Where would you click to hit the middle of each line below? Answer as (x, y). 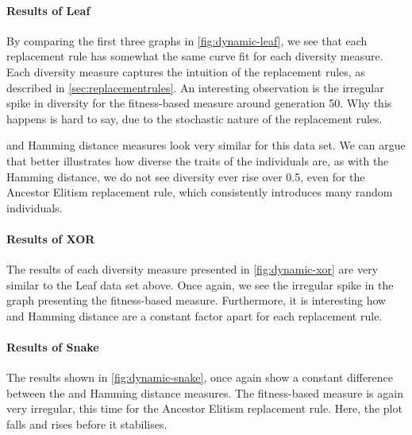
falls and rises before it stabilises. (87, 424)
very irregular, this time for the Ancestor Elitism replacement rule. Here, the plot (204, 408)
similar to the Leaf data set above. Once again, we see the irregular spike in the (200, 284)
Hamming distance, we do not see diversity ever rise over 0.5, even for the (186, 176)
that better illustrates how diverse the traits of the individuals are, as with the (198, 160)
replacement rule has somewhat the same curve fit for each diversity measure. (195, 56)
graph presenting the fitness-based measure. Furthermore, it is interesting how (196, 300)
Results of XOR (51, 238)
